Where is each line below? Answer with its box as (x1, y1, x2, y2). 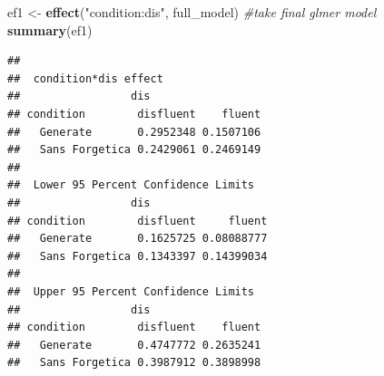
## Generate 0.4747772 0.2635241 (7, 338, 261, 352)
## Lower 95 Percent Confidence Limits (7, 178, 255, 192)
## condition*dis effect (7, 72, 163, 85)
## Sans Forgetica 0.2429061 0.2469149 (7, 143, 261, 157)
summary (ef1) (7, 20, 93, 39)
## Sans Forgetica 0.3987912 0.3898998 (7, 356, 261, 370)
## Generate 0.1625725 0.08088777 (7, 232, 268, 246)
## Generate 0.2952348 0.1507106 (7, 125, 261, 139)
